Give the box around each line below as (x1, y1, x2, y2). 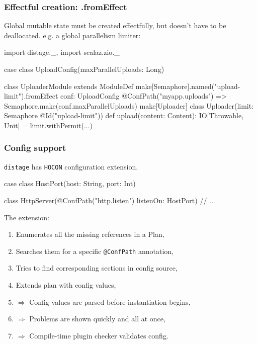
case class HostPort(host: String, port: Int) (4, 178, 136, 189)
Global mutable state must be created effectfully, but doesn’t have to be (4, 20, 226, 31)
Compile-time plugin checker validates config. (29, 330, 168, 340)
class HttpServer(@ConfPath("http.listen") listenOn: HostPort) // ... (4, 195, 215, 206)
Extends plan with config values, (16, 280, 116, 290)
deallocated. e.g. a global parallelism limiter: (4, 30, 141, 40)
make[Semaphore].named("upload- (135, 80, 240, 91)
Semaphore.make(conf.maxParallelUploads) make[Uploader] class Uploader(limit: (4, 100, 254, 111)
